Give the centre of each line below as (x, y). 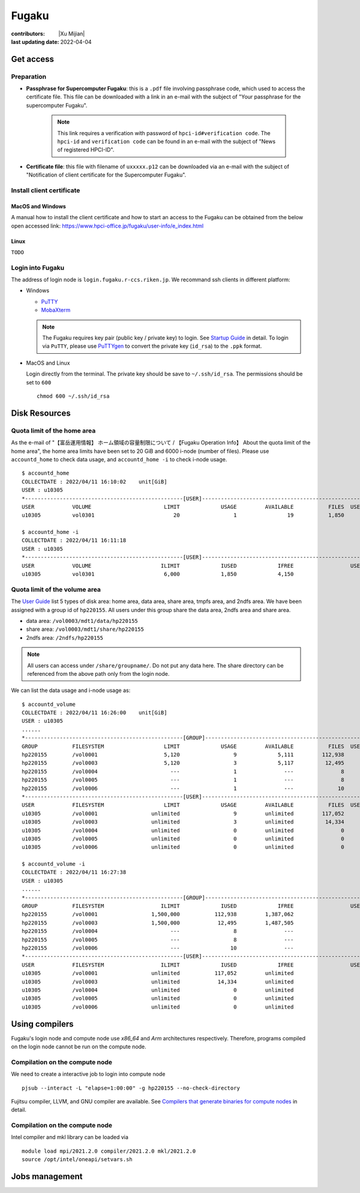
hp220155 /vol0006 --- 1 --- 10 (183, 788)
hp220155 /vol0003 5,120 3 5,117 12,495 (183, 763)
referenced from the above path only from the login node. (98, 673)
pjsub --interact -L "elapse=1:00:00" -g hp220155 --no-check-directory (131, 1088)
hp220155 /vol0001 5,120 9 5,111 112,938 (183, 755)
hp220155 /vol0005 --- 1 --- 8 (183, 780)
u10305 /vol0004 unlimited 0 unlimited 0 (183, 830)
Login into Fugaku (38, 267)
